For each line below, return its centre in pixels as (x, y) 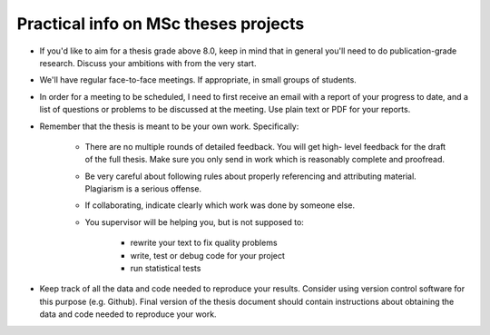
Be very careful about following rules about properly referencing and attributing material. (250, 176)
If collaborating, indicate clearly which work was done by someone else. (220, 205)
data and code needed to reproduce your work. (128, 314)
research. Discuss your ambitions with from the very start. (148, 63)
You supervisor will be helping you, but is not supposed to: (194, 222)
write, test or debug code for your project (208, 255)
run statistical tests (166, 269)
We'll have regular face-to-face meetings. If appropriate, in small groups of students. (198, 80)
